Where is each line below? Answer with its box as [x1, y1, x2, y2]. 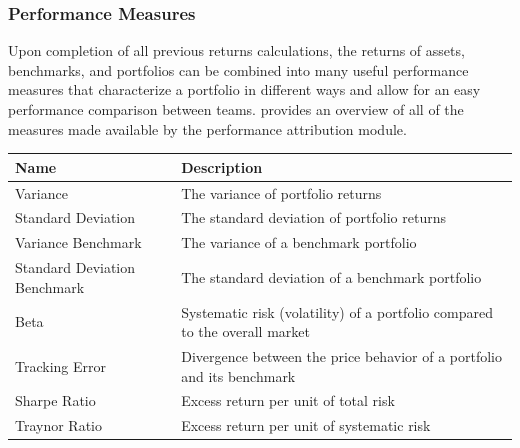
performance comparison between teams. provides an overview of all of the [8, 99, 464, 119]
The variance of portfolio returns [181, 182, 382, 203]
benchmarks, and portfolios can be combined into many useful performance [8, 59, 469, 80]
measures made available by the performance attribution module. [8, 118, 407, 139]
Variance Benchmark [15, 232, 142, 253]
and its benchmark [181, 365, 296, 386]
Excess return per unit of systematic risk [181, 415, 431, 436]
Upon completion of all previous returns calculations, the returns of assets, [8, 40, 465, 61]
